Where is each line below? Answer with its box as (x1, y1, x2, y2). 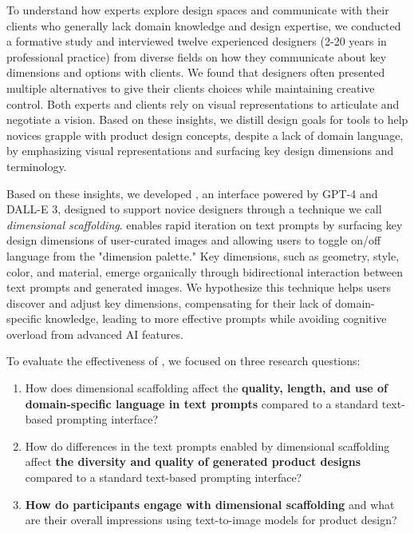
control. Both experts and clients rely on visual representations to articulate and (6, 95, 400, 112)
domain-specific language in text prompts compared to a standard (25, 395, 379, 412)
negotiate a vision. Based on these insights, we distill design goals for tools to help (6, 111, 408, 128)
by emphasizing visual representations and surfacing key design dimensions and (6, 142, 394, 159)
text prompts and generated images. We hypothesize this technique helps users (6, 279, 392, 296)
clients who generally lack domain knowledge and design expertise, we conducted (6, 17, 401, 34)
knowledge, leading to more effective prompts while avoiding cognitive (45, 310, 387, 327)
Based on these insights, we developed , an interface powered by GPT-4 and (6, 185, 378, 201)
